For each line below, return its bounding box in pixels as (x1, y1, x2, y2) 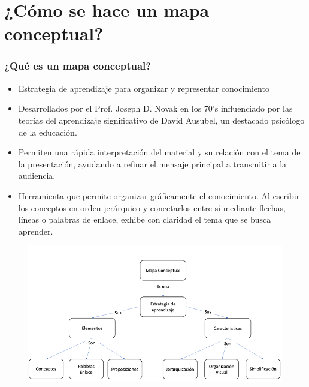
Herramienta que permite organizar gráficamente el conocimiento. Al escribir (18, 189, 300, 202)
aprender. (18, 224, 53, 237)
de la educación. (18, 125, 77, 138)
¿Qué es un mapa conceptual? (4, 58, 152, 73)
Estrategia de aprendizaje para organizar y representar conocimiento (18, 82, 269, 94)
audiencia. (18, 169, 56, 182)
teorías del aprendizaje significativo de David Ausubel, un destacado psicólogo (18, 113, 305, 126)
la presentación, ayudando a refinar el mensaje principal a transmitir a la (18, 157, 287, 170)
